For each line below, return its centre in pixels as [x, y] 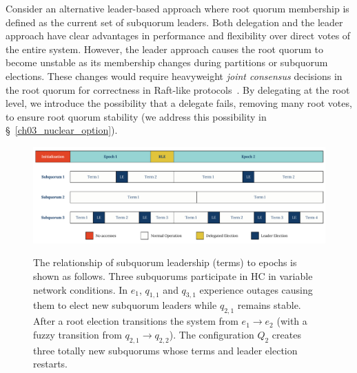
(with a [292, 321]
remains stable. [269, 305]
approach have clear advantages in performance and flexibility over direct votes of [178, 36]
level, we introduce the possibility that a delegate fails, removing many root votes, [179, 103]
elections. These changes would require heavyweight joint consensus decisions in [174, 75]
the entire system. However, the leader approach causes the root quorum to [164, 49]
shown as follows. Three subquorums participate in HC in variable [173, 276]
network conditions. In [81, 289]
